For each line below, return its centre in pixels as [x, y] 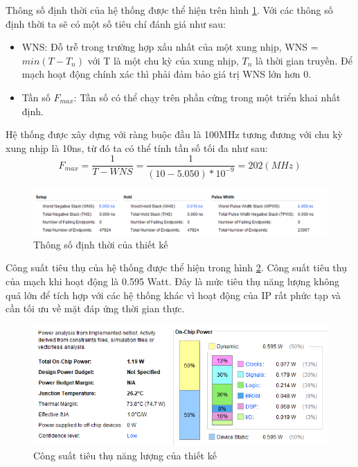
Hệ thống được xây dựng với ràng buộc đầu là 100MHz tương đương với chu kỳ [174, 134]
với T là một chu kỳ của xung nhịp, [163, 60]
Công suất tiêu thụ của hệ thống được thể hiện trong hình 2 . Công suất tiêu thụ [176, 268]
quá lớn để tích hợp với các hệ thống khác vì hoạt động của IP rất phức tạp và [173, 295]
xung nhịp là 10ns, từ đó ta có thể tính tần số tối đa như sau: [137, 147]
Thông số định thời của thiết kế [101, 244]
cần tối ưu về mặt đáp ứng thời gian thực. [95, 308]
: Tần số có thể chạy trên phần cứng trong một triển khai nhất [207, 97]
